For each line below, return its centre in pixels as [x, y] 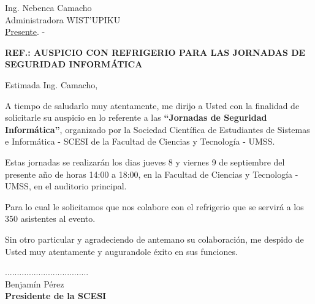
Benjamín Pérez [35, 283]
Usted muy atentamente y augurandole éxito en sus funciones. [121, 251]
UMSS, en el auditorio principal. [66, 186]
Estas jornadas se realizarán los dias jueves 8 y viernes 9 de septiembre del [145, 161]
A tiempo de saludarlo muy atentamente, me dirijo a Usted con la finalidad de [152, 105]
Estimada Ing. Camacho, [51, 84]
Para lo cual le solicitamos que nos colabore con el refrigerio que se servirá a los [154, 206]
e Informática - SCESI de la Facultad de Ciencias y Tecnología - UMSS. [140, 141]
